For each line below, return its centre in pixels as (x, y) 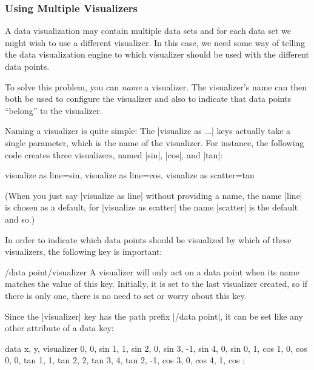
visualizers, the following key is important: (84, 251)
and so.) (20, 219)
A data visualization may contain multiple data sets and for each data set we (148, 31)
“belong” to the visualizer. (54, 110)
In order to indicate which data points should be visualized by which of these (148, 239)
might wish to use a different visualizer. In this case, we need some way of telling (155, 42)
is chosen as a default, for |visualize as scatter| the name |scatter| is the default (152, 207)
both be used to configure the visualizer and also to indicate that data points (148, 99)
